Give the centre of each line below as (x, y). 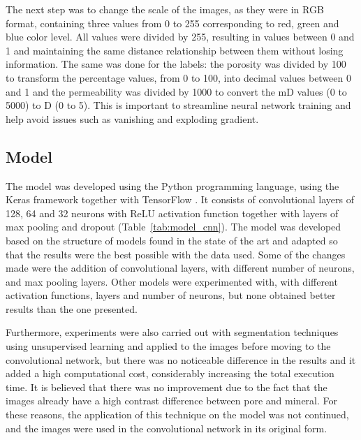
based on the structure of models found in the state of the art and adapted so (172, 240)
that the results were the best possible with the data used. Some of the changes (176, 254)
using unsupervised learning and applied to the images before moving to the (168, 346)
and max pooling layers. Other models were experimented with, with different (172, 281)
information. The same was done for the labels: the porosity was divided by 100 (176, 64)
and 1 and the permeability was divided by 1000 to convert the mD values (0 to (176, 91)
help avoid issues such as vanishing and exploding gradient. (132, 118)
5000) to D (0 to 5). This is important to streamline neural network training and (178, 105)
